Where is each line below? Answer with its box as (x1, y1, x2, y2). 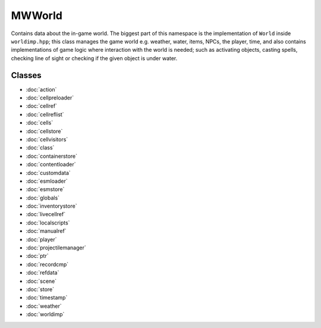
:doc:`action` (26, 86, 57, 93)
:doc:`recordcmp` (26, 261, 69, 268)
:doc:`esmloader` (26, 177, 68, 185)
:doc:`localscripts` (26, 219, 70, 226)
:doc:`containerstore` (26, 152, 77, 160)
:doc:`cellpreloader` (26, 94, 74, 101)
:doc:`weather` (26, 302, 62, 310)
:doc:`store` (26, 286, 55, 293)
